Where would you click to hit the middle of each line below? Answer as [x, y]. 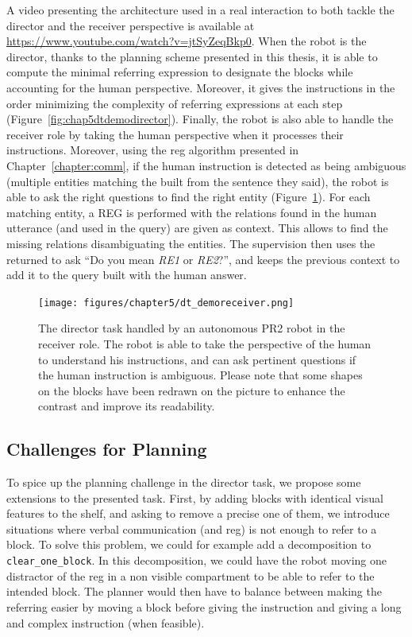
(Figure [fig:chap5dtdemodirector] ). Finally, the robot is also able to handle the [200, 119]
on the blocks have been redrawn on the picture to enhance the [192, 390]
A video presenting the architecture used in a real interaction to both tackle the [200, 10]
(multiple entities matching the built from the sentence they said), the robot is [198, 181]
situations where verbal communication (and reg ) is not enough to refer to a [192, 528]
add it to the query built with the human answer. [127, 275]
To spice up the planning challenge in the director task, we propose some [184, 482]
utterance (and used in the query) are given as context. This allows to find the [197, 228]
